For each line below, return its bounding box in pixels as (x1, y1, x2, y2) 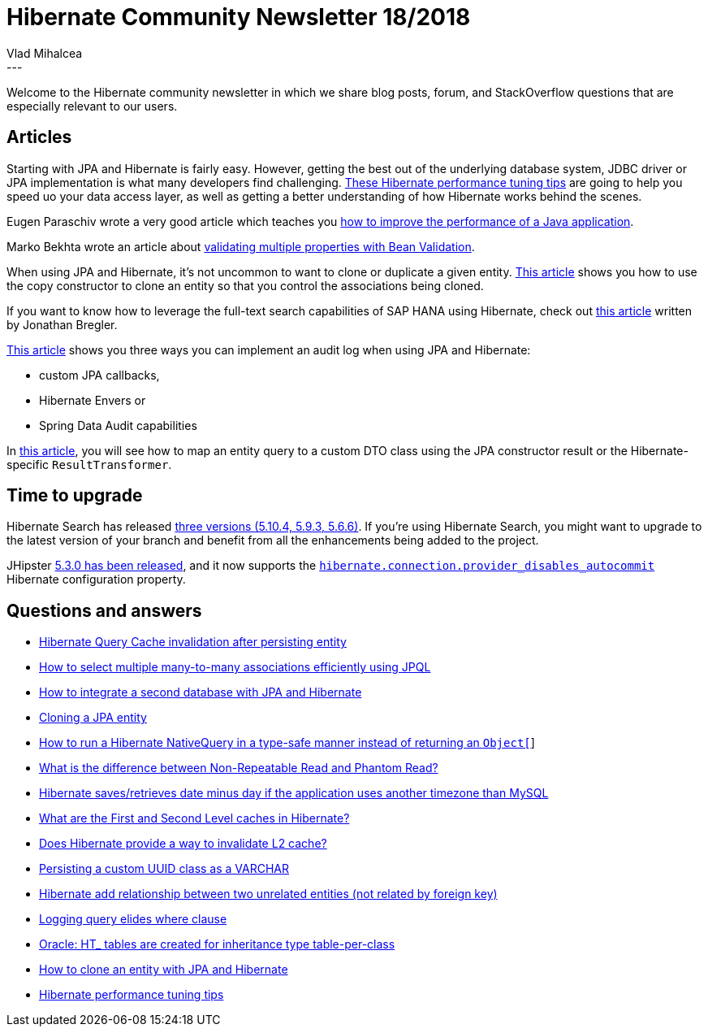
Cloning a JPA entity (39, 710, 147, 725)
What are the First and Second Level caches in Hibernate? (39, 811, 350, 826)
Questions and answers (6, 600, 202, 621)
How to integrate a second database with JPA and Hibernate (39, 685, 362, 700)
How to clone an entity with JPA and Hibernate (39, 962, 288, 977)
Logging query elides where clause (39, 912, 227, 927)
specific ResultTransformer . (6, 457, 172, 471)
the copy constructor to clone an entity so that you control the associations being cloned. (6, 278, 484, 293)
